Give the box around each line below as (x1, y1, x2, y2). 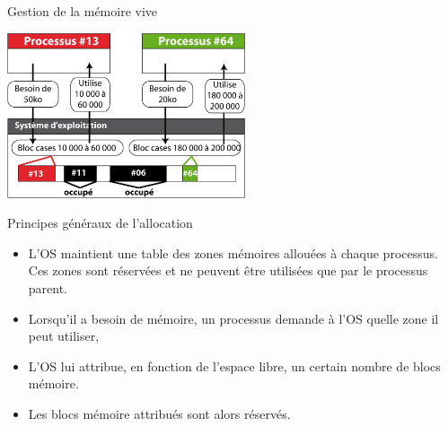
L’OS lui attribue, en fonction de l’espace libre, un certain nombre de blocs (28, 356, 441, 375)
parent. (28, 278, 68, 297)
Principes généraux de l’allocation (7, 213, 193, 232)
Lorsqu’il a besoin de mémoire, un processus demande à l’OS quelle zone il (28, 309, 439, 327)
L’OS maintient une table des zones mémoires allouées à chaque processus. (28, 243, 438, 262)
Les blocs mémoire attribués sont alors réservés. (28, 404, 291, 422)
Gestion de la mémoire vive (7, 2, 158, 20)
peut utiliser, (28, 326, 100, 345)
